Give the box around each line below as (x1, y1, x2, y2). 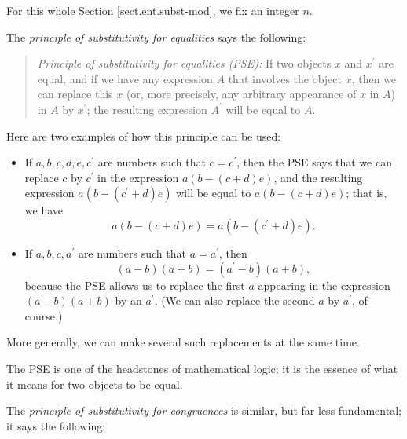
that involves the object (228, 70, 342, 86)
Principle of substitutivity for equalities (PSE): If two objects (37, 55, 332, 71)
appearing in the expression (258, 276, 390, 293)
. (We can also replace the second (154, 292, 315, 309)
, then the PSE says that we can (236, 154, 392, 170)
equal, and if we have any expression (37, 70, 213, 86)
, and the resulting (273, 169, 363, 185)
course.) (24, 307, 63, 324)
